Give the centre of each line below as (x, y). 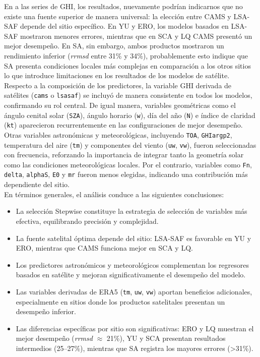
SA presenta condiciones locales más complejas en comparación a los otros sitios (127, 65)
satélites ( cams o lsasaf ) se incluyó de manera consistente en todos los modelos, (128, 95)
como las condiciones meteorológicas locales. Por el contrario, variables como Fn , (128, 164)
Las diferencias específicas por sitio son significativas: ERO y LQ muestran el (135, 328)
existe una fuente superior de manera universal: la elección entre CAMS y (118, 16)
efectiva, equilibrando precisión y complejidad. (87, 221)
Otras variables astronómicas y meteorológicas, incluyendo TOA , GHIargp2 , (118, 134)
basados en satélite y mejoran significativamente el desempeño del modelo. (131, 275)
